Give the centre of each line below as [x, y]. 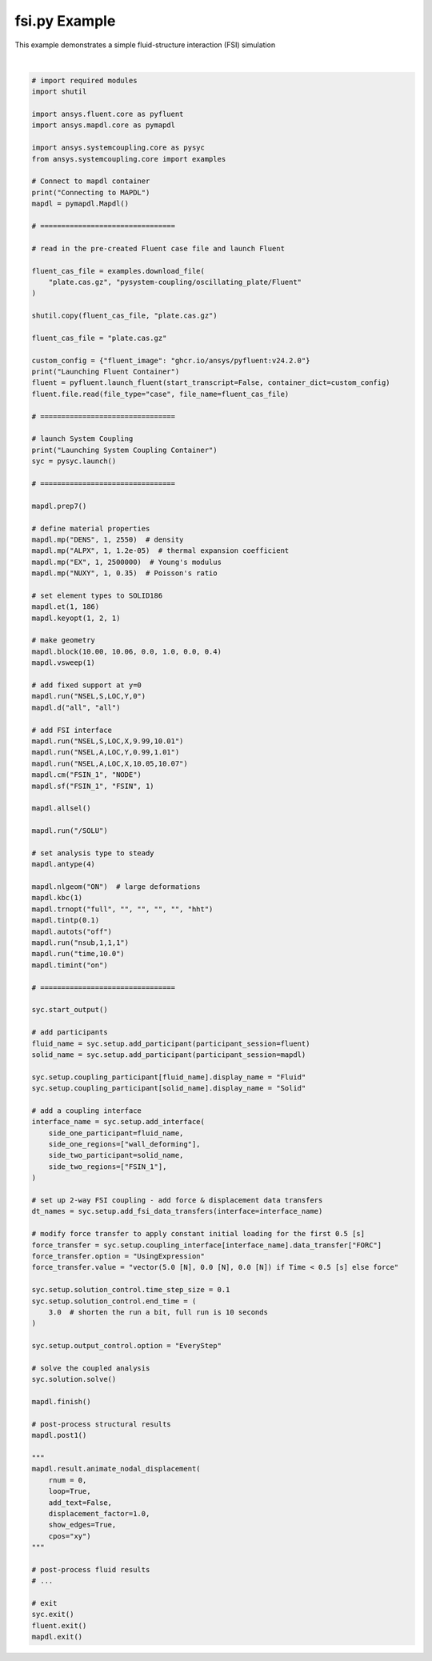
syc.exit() [53, 1615]
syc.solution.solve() [74, 1379]
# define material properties [91, 528]
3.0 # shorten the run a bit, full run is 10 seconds [158, 1312]
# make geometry [64, 640]
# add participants [70, 1033]
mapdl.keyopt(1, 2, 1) [76, 618]
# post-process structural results [101, 1424]
